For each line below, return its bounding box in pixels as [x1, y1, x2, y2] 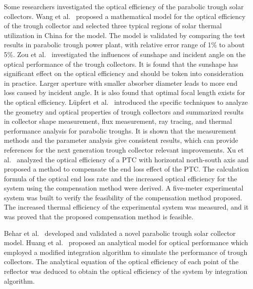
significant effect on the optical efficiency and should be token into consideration [4, 68, 244, 78]
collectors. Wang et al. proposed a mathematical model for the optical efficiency [4, 11, 246, 21]
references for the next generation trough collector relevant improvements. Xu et [4, 144, 244, 154]
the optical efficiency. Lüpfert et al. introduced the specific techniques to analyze [4, 96, 248, 107]
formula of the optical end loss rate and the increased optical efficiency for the [4, 173, 237, 183]
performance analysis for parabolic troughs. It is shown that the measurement [4, 125, 236, 135]
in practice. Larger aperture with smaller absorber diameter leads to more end [4, 77, 238, 88]
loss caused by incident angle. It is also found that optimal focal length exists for [4, 87, 245, 97]
